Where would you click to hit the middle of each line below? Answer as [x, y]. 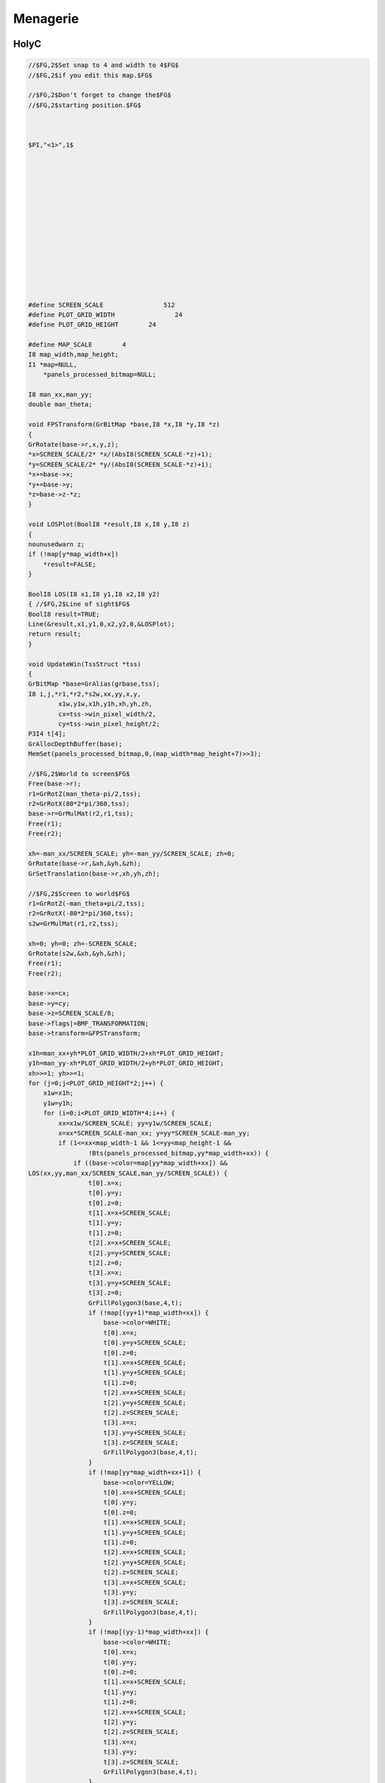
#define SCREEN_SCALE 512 [102, 305]
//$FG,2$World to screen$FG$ [79, 773]
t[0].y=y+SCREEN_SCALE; [145, 1343]
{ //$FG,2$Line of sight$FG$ [79, 604]
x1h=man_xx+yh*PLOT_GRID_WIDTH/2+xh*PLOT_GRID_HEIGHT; [126, 1053]
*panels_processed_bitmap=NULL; [100, 375]
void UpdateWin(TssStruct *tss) [85, 664]
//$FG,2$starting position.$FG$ [85, 105]
